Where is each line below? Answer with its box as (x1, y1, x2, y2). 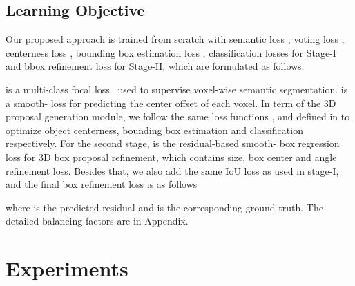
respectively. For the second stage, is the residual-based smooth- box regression (6, 136, 340, 151)
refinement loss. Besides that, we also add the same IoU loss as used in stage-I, (6, 163, 339, 178)
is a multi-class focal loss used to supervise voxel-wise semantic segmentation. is (6, 82, 348, 96)
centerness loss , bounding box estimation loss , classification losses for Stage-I (6, 45, 336, 59)
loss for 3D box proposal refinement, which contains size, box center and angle (6, 149, 337, 164)
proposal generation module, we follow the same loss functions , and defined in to (6, 109, 350, 124)
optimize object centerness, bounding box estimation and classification (6, 122, 303, 137)
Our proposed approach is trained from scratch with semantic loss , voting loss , (6, 32, 345, 46)
